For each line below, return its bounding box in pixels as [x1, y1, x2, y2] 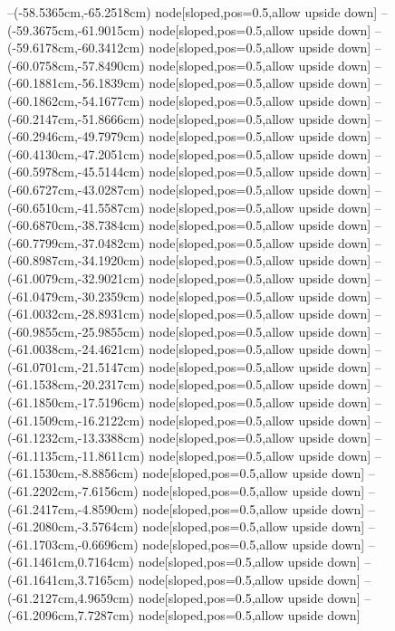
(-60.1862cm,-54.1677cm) [7, 91, 145, 110]
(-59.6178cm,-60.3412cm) [7, 38, 145, 57]
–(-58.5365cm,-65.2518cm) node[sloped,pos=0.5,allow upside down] [7, 3, 378, 21]
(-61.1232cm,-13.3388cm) [7, 428, 145, 447]
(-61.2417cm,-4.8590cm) [7, 499, 139, 518]
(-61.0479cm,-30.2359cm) [7, 286, 145, 305]
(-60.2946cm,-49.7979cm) [7, 127, 145, 146]
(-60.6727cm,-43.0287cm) [7, 179, 145, 198]
